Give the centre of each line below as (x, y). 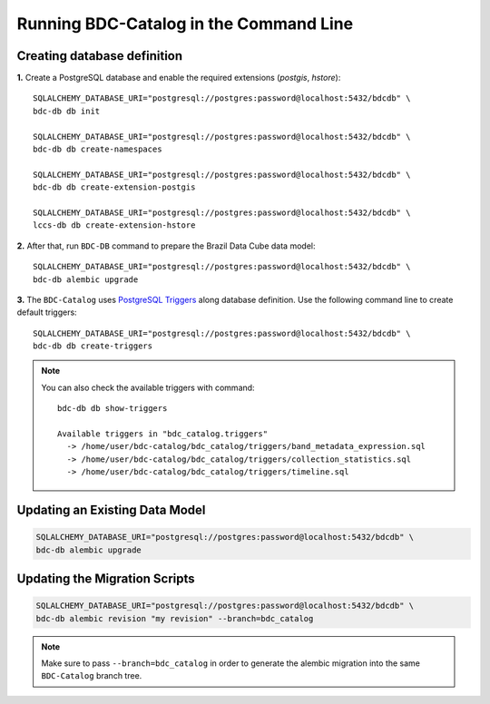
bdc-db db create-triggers (93, 346)
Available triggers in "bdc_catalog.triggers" (162, 434)
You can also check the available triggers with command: (148, 387)
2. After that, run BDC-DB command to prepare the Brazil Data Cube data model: (166, 246)
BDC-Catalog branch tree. (92, 676)
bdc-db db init (67, 111)
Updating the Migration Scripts (106, 579)
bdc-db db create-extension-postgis (114, 187)
